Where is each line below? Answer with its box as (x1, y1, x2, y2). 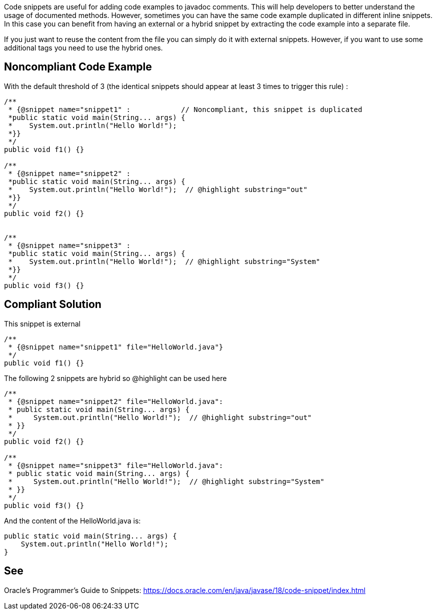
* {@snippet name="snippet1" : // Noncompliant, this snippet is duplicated (8, 105, 362, 113)
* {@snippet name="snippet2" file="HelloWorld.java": (8, 397, 223, 405)
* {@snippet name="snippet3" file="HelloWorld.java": (8, 461, 223, 469)
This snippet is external (4, 319, 81, 328)
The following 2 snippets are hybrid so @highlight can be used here (4, 373, 227, 382)
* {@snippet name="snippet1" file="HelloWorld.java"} (8, 342, 223, 351)
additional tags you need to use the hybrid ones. (4, 43, 163, 52)
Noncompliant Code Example (4, 60, 152, 73)
